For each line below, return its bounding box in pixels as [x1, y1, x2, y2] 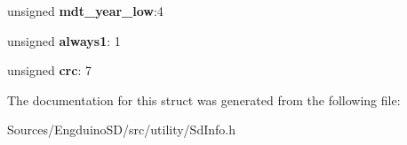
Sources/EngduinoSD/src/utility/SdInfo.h [7, 120, 235, 139]
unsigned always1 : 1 [7, 31, 121, 50]
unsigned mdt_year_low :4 [7, 2, 164, 19]
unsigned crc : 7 [7, 61, 92, 80]
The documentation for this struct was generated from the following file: [7, 90, 401, 109]
